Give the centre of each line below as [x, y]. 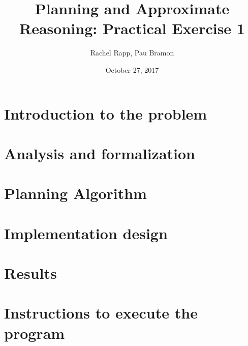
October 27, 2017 [132, 69]
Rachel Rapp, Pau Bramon [132, 53]
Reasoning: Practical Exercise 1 [132, 28]
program [35, 333]
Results [30, 273]
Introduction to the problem [106, 113]
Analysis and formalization [100, 153]
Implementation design [86, 233]
